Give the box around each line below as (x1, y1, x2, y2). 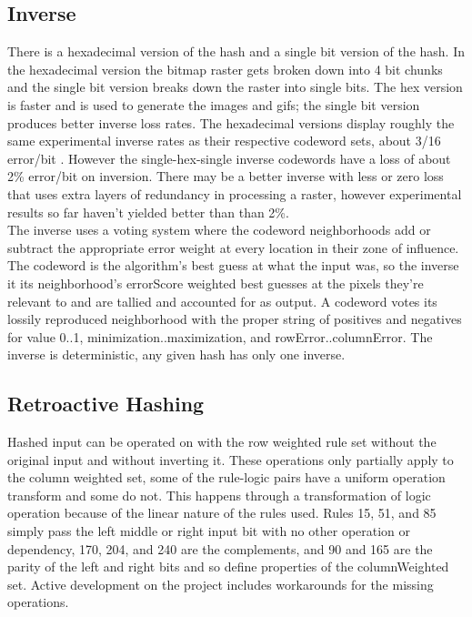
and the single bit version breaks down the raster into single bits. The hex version (7, 77, 463, 96)
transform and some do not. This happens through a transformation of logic (7, 485, 431, 504)
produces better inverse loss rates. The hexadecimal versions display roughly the (7, 113, 455, 132)
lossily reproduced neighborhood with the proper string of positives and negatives (7, 309, 462, 329)
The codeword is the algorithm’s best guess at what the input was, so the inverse (7, 256, 459, 275)
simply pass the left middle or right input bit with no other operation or (7, 521, 411, 541)
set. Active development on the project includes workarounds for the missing (7, 574, 434, 593)
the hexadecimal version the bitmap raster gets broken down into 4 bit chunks (7, 59, 443, 78)
